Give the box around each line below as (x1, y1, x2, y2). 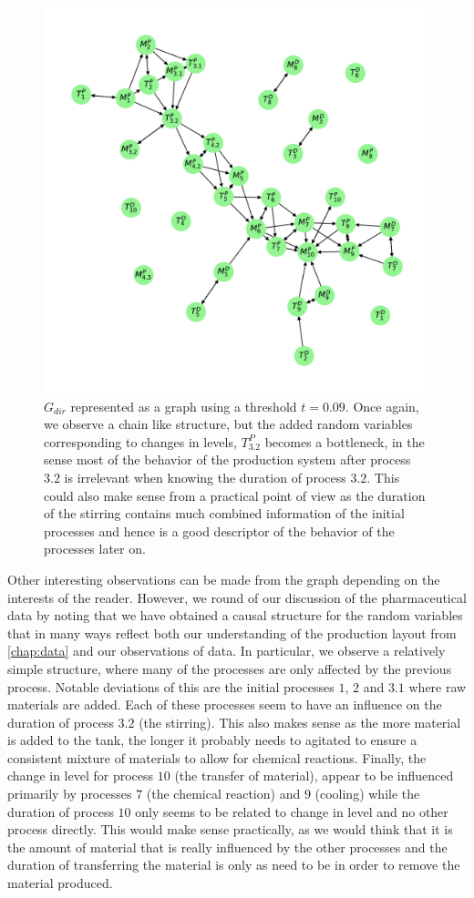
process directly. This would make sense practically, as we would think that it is (7, 820, 453, 839)
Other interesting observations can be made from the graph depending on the (7, 569, 440, 588)
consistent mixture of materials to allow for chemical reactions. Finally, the (7, 748, 427, 767)
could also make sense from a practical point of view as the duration (44, 485, 426, 505)
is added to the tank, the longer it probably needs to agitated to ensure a (7, 730, 417, 750)
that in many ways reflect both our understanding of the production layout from (7, 623, 457, 642)
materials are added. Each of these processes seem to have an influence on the (7, 695, 442, 714)
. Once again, (345, 396, 419, 415)
